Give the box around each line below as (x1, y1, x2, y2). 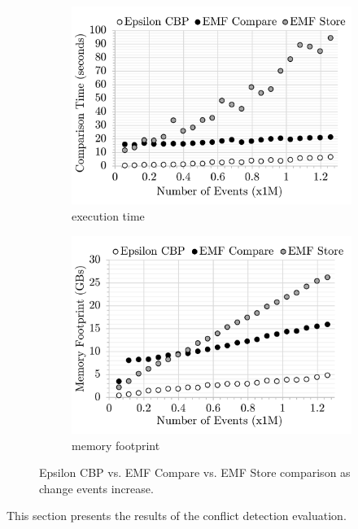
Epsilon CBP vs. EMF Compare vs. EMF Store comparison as (39, 464, 351, 481)
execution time (72, 208, 145, 225)
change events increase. (39, 479, 154, 496)
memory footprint (72, 436, 160, 453)
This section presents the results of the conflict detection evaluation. (7, 507, 347, 524)
